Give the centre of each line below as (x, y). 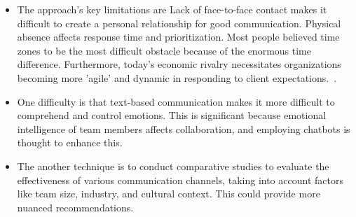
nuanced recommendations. (75, 207)
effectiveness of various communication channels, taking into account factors (180, 180)
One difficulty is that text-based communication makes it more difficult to (176, 101)
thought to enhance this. (70, 142)
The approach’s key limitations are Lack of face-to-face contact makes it (172, 9)
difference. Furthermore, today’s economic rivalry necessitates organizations (179, 64)
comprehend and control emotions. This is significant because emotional (172, 115)
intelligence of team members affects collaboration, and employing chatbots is (184, 128)
